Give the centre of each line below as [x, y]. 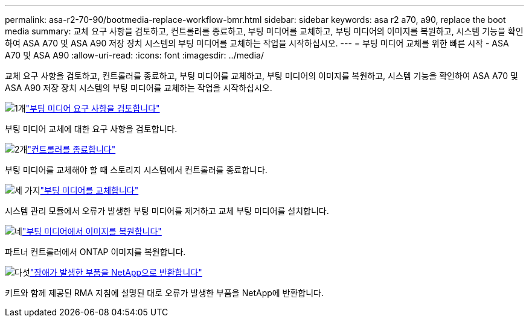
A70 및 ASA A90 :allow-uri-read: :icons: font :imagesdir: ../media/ [134, 55]
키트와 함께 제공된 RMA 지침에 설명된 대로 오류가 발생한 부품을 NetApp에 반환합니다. [165, 293]
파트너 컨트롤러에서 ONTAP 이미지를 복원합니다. [95, 252]
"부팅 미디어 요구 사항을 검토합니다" [93, 108]
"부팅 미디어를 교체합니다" [89, 190]
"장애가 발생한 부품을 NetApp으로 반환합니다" [116, 272]
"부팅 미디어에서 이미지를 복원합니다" [92, 231]
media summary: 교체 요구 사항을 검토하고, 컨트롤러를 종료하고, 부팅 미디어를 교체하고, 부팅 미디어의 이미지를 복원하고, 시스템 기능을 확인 [264, 31]
